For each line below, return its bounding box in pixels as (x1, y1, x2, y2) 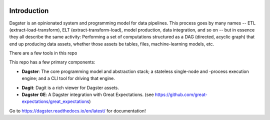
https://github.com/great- (155, 91, 207, 97)
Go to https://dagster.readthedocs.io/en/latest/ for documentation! (9, 107, 146, 113)
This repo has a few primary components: (9, 59, 95, 65)
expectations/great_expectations (21, 98, 89, 104)
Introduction (9, 6, 49, 15)
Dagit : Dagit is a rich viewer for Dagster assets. (21, 84, 119, 90)
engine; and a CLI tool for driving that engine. (21, 75, 115, 81)
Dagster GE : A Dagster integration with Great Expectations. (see (21, 91, 154, 97)
